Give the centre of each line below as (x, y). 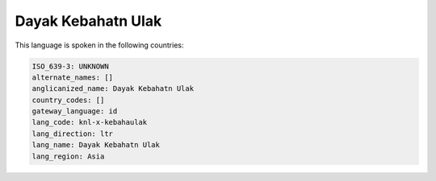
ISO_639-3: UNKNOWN (70, 66)
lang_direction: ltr (72, 134)
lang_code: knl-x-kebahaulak (90, 122)
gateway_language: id (75, 111)
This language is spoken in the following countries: (99, 45)
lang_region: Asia (68, 156)
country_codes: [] (68, 100)
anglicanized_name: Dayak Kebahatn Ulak (113, 89)
